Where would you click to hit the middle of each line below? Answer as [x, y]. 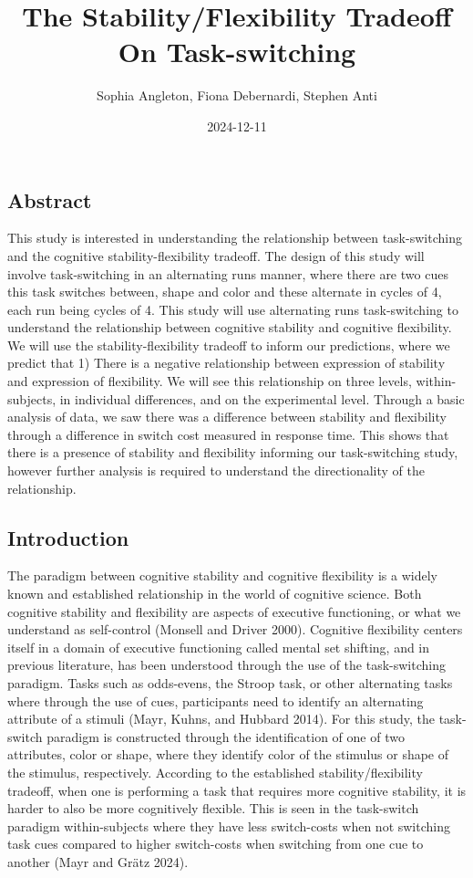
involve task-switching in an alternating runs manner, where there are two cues [228, 273]
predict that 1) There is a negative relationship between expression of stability [226, 363]
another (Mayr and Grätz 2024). [98, 861]
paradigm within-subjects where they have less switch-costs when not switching [229, 826]
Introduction [68, 537]
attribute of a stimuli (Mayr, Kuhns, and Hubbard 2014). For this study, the [221, 719]
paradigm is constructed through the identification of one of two [226, 736]
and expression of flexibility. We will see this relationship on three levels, [210, 381]
